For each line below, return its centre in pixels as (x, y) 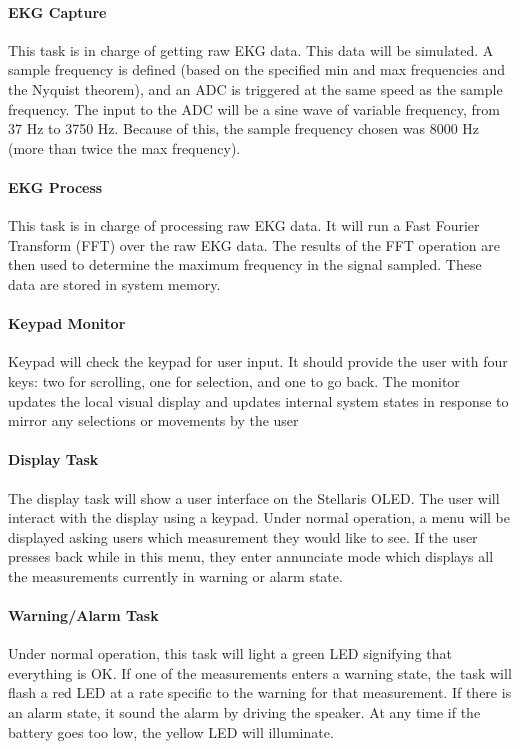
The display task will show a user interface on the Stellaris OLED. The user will (254, 497)
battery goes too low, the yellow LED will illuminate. (171, 731)
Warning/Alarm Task (83, 615)
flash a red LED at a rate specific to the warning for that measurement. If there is (260, 692)
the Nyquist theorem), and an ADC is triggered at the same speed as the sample (255, 88)
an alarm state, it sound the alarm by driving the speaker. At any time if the (244, 712)
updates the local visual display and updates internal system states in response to (258, 400)
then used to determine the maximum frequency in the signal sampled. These (245, 264)
